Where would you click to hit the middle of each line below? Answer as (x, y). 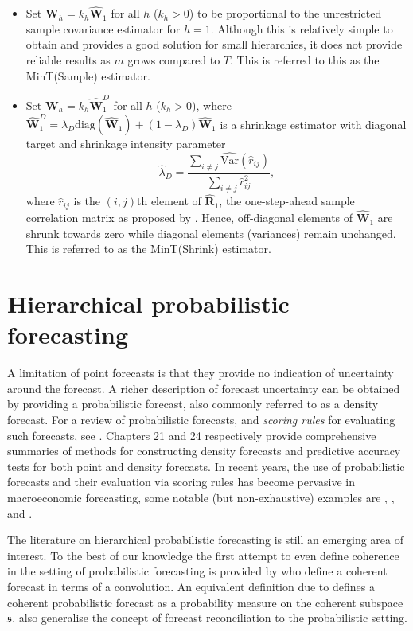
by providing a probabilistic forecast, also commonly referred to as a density (193, 404)
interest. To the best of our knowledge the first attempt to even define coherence (203, 555)
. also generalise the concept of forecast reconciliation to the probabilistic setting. (210, 618)
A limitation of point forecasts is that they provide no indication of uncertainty (201, 373)
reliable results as (68, 60)
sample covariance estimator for (103, 28)
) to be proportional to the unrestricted (285, 13)
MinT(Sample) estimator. (88, 75)
